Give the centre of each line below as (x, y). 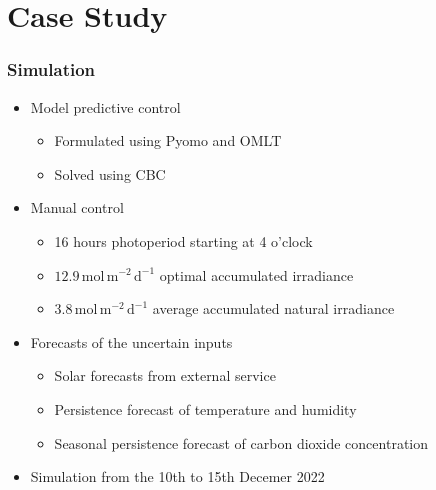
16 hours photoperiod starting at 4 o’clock (183, 240)
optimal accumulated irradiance (256, 274)
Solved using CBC (110, 173)
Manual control (77, 207)
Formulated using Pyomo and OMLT (168, 140)
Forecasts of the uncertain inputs (131, 341)
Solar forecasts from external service (165, 375)
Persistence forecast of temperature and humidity (205, 408)
